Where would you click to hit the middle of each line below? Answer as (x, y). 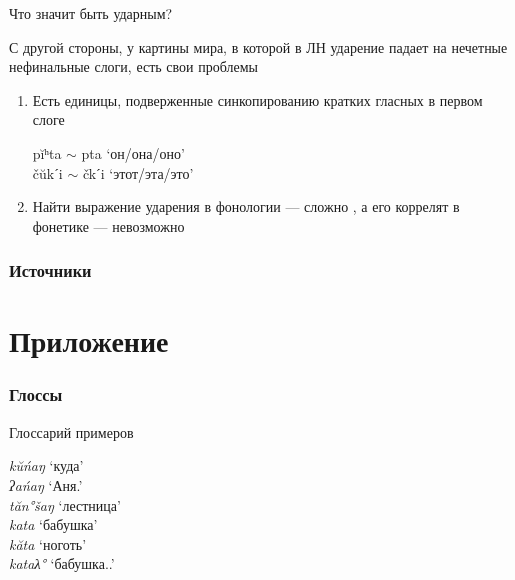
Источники (50, 270)
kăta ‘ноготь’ (48, 543)
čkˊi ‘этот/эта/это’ (138, 172)
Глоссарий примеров (71, 431)
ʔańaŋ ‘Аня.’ (46, 484)
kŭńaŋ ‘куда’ (46, 465)
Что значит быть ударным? (91, 13)
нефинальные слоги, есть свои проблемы (133, 66)
